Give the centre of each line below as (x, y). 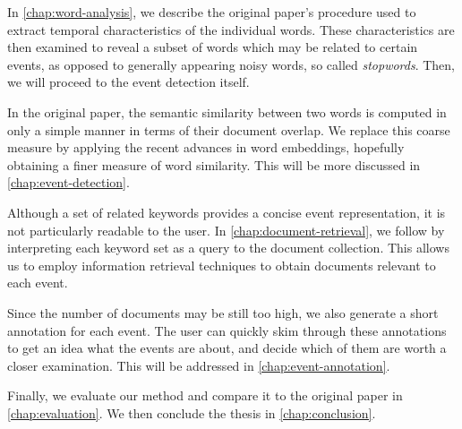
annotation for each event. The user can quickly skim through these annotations (227, 330)
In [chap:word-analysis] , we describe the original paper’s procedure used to (212, 12)
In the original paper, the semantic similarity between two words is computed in (227, 112)
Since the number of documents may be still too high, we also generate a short (223, 312)
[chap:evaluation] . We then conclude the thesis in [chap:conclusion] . (192, 412)
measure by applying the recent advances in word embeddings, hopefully (206, 147)
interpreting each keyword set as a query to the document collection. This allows (228, 248)
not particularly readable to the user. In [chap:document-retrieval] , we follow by (226, 230)
